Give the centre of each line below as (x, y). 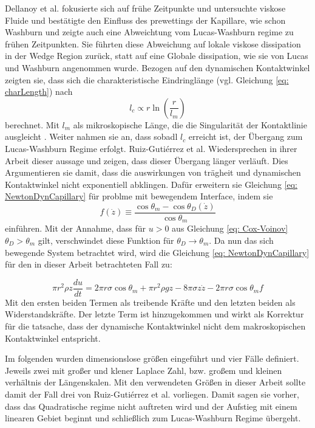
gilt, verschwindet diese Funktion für (106, 240)
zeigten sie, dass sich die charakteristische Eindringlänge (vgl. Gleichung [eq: (147, 79)
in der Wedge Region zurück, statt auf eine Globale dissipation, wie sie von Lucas (157, 56)
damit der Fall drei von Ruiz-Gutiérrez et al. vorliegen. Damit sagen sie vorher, (152, 394)
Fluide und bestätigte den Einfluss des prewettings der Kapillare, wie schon (145, 20)
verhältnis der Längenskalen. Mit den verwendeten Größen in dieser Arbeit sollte (155, 382)
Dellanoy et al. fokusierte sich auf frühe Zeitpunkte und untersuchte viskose (145, 8)
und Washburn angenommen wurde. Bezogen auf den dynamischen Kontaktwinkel (157, 67)
